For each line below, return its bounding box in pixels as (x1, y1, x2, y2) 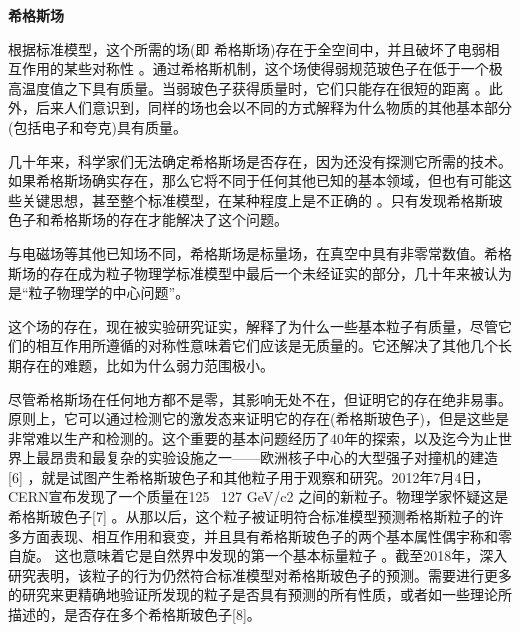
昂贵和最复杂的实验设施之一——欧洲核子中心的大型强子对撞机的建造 (49, 447, 498, 468)
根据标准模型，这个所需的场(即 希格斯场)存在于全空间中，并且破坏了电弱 (8, 38, 486, 59)
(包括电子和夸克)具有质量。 (8, 116, 187, 137)
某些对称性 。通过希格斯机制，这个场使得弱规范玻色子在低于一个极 (63, 58, 503, 79)
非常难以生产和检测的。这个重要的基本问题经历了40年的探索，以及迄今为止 (8, 427, 498, 448)
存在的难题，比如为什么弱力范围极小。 (21, 354, 274, 375)
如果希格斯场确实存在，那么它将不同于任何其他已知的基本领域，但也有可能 (8, 170, 498, 191)
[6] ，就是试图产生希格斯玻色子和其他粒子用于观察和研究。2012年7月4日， (8, 466, 490, 487)
